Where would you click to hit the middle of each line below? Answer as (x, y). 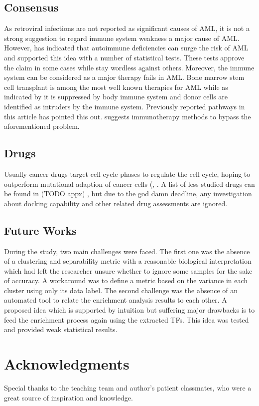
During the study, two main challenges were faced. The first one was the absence (127, 251)
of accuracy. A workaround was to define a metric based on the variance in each (126, 280)
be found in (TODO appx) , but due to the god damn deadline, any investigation (128, 194)
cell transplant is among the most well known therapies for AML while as (116, 87)
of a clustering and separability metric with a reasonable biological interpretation (128, 261)
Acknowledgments (67, 364)
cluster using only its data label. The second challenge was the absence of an (121, 290)
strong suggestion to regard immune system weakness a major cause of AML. (122, 38)
